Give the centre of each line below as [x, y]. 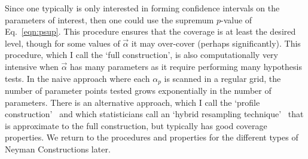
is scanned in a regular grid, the [222, 78]
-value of [236, 19]
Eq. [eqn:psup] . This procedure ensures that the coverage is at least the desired [150, 31]
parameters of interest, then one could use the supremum [109, 19]
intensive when [32, 66]
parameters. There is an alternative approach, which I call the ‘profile [132, 102]
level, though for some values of [62, 43]
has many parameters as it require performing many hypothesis [186, 66]
